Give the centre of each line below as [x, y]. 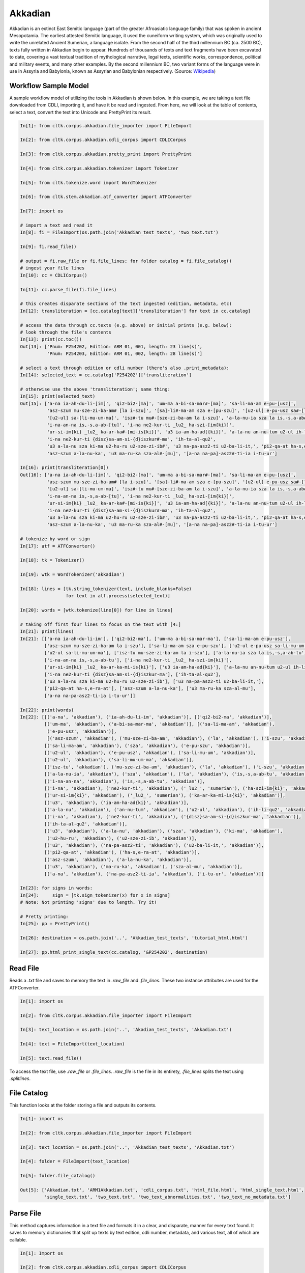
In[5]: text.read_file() [51, 1058]
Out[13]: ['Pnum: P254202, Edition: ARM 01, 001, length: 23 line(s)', [111, 347]
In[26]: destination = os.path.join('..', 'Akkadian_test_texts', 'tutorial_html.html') [134, 938]
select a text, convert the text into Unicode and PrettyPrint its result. [81, 112]
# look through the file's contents [66, 332]
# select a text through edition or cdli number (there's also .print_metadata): [125, 368]
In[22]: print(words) [47, 710]
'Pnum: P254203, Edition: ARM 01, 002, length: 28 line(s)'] [125, 354]
